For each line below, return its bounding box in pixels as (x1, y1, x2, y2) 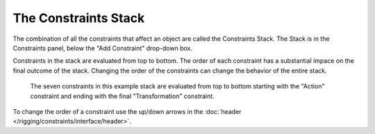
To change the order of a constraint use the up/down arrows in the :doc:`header (12, 107, 242, 115)
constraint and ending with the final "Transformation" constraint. (30, 92, 215, 100)
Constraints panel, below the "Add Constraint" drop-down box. (12, 44, 192, 52)
